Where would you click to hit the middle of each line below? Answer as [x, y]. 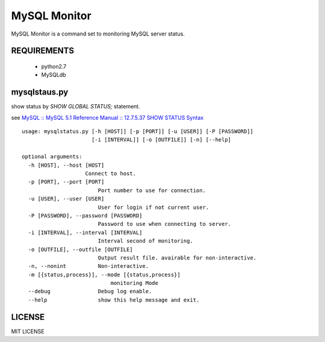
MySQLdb [54, 75]
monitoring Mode [135, 283]
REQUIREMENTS [43, 51]
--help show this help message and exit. [114, 300]
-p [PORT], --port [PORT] [66, 182]
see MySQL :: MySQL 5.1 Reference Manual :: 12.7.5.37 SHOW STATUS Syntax [107, 117]
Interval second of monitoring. [146, 241]
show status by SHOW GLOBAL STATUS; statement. [76, 107]
